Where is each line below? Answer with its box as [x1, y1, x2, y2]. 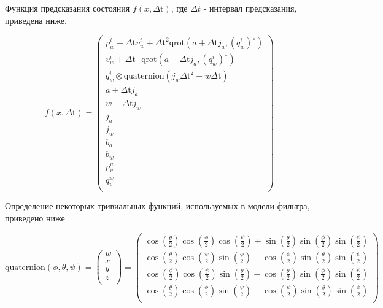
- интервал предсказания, [203, 2, 297, 14]
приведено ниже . [5, 212, 71, 225]
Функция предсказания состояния [5, 2, 130, 14]
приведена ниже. [5, 13, 67, 26]
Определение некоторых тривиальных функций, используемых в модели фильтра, [5, 199, 310, 212]
